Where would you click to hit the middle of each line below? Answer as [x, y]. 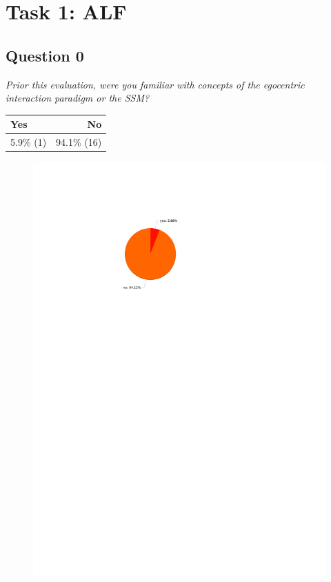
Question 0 [45, 55]
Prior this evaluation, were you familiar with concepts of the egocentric [155, 84]
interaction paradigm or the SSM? [78, 98]
